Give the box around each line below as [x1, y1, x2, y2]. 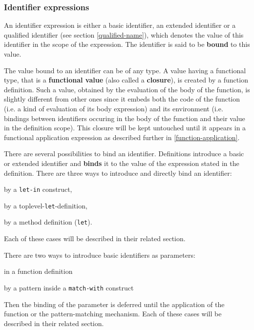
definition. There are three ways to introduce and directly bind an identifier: [4, 167, 232, 178]
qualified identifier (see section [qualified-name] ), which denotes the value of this [4, 29, 244, 40]
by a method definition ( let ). [4, 217, 92, 227]
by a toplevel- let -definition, [4, 200, 87, 210]
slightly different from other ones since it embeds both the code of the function [4, 94, 240, 104]
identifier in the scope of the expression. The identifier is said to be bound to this [4, 39, 250, 49]
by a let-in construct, [4, 184, 72, 194]
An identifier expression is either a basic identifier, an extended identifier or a [4, 20, 236, 30]
